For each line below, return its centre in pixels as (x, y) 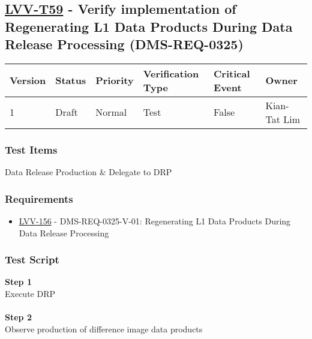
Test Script (32, 259)
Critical (232, 73)
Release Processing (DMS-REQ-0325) (124, 44)
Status (71, 80)
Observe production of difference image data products (104, 328)
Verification (171, 73)
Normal (111, 112)
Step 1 (18, 282)
